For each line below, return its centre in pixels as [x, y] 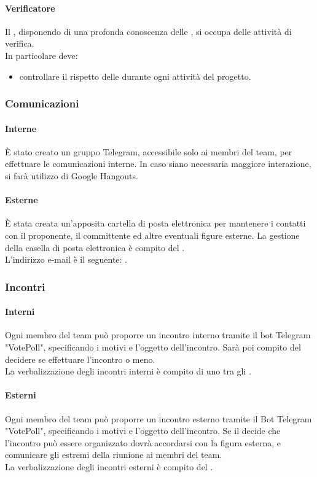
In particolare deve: [41, 55]
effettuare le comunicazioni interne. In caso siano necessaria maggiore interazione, [158, 164]
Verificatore [30, 8]
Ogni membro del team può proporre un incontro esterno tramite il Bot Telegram [158, 418]
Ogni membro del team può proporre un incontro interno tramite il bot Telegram [158, 335]
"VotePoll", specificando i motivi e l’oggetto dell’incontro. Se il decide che [143, 431]
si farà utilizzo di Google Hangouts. [72, 176]
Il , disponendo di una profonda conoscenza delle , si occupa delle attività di [148, 31]
